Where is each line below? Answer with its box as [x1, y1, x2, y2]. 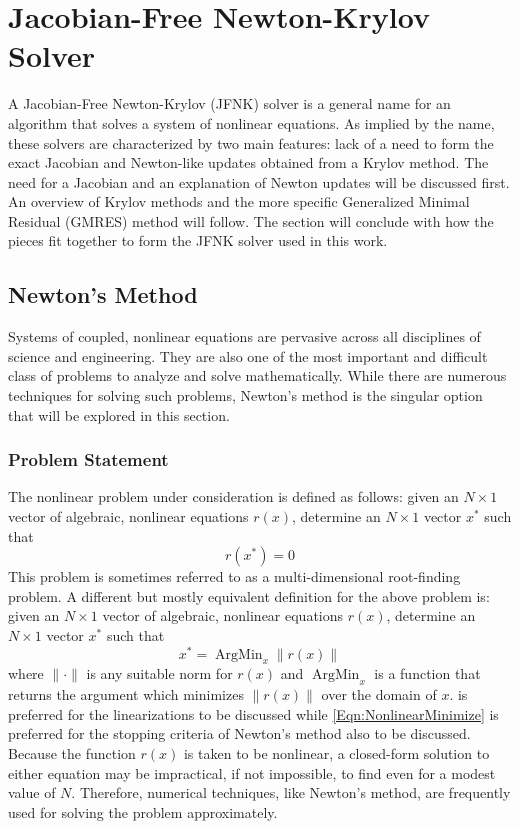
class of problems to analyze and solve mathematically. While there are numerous [8, 365, 507, 386]
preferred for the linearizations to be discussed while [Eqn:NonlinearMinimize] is [8, 703, 499, 724]
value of [8, 782, 56, 803]
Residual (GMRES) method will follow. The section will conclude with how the [8, 210, 494, 231]
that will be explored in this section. [8, 404, 230, 425]
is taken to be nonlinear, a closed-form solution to [183, 743, 490, 764]
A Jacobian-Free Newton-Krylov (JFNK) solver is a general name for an [8, 93, 451, 114]
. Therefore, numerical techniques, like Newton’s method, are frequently [71, 782, 511, 803]
